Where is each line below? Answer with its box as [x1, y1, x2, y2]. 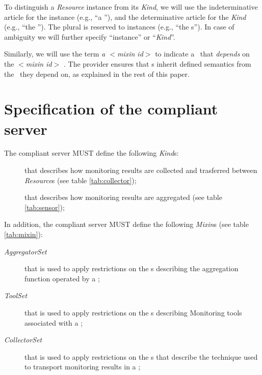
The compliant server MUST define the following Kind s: [4, 148, 179, 158]
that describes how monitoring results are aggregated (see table [24, 192, 222, 203]
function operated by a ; [24, 273, 100, 283]
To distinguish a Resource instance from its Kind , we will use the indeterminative [4, 2, 258, 12]
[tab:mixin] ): [4, 229, 43, 240]
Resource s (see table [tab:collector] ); [24, 175, 137, 185]
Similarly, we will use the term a [4, 48, 106, 59]
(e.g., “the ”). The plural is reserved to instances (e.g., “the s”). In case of [4, 21, 234, 32]
